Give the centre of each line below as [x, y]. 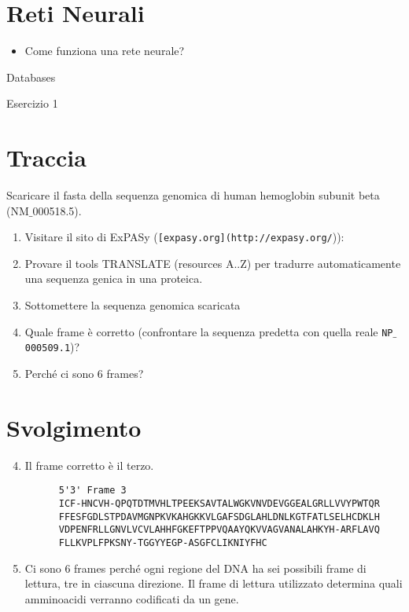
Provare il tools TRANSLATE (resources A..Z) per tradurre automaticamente [213, 263]
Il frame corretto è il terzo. [89, 465]
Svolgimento [74, 427]
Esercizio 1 [32, 103]
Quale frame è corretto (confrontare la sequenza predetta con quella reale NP [209, 331]
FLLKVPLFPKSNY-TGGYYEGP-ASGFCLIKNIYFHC [163, 542]
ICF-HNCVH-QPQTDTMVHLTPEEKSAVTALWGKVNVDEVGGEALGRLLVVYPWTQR [219, 503]
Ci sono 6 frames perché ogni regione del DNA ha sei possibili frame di [195, 568]
